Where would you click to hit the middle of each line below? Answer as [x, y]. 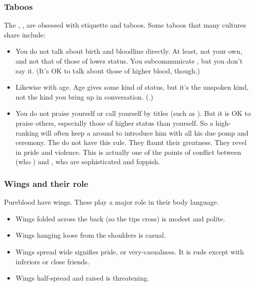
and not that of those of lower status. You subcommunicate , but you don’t [129, 61]
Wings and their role [46, 183]
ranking [27, 132]
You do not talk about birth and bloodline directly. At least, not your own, [129, 51]
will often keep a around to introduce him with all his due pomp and [144, 132]
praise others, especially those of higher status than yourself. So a [114, 123]
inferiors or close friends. [52, 261]
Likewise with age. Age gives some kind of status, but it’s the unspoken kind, [132, 87]
